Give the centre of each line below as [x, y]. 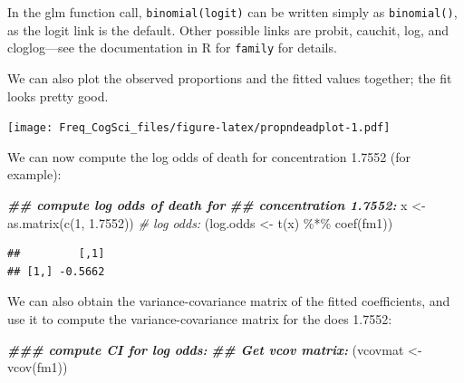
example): [34, 174]
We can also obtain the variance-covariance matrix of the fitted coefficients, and [229, 301]
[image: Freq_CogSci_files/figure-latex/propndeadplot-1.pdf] [199, 128]
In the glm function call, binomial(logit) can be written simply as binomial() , [232, 12]
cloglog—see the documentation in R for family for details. [172, 48]
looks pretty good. [58, 96]
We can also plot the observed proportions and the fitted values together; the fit [230, 77]
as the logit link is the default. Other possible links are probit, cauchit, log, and [228, 29]
